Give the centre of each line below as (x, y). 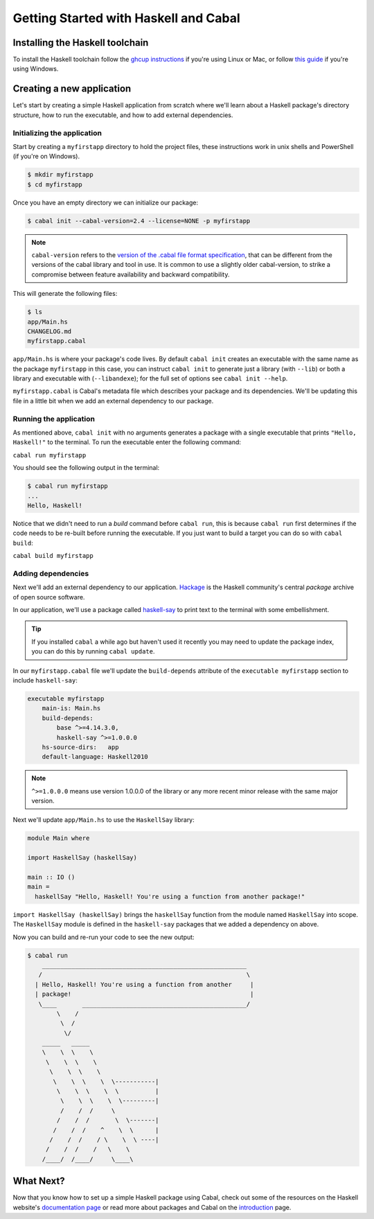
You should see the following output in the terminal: (86, 468)
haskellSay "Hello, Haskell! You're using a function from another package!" (170, 896)
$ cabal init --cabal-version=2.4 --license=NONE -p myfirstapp (139, 221)
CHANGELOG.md (50, 331)
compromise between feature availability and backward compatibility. (131, 274)
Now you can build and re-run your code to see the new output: (104, 937)
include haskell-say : (45, 680)
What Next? (39, 1181)
